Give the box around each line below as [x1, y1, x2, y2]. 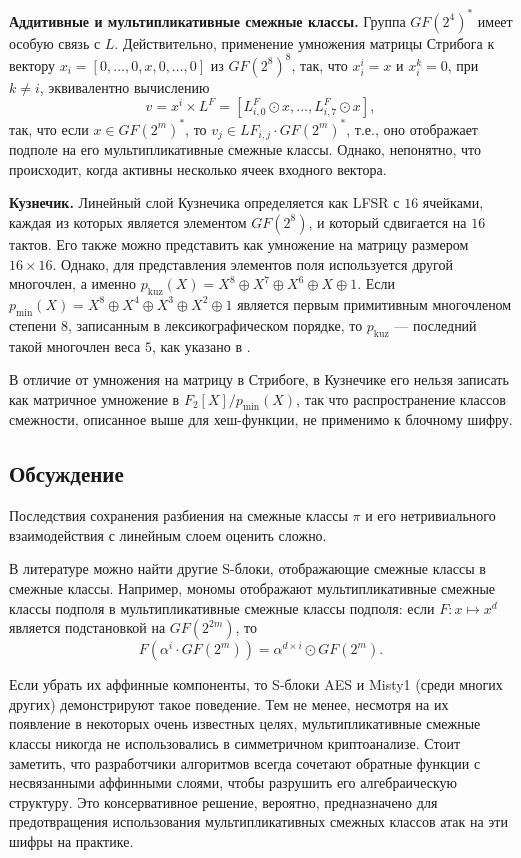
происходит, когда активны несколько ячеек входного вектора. [9, 158, 387, 179]
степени [9, 314, 57, 335]
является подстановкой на [9, 617, 166, 638]
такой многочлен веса [9, 335, 141, 356]
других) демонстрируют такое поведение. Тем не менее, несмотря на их [9, 693, 449, 714]
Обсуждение [9, 458, 124, 489]
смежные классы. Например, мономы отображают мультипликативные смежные [9, 578, 496, 599]
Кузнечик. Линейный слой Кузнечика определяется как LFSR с [9, 192, 400, 213]
